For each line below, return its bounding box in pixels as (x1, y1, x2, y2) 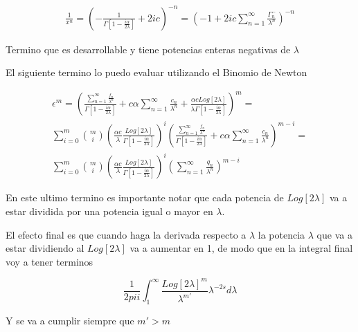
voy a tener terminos (6, 254, 93, 268)
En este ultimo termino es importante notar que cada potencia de (6, 190, 284, 205)
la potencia (258, 227, 305, 241)
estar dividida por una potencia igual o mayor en (6, 203, 213, 218)
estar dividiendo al (6, 241, 84, 255)
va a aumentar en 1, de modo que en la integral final (129, 241, 353, 255)
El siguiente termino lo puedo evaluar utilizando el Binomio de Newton (6, 65, 307, 80)
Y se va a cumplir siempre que (6, 313, 134, 328)
